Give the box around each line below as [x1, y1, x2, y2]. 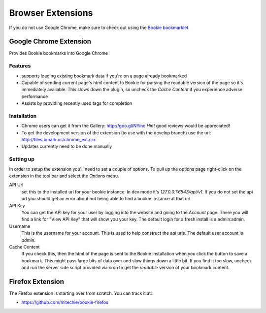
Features [9, 63, 31, 69]
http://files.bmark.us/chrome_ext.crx [21, 137, 96, 143]
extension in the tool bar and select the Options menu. [9, 173, 119, 179]
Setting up [9, 156, 34, 162]
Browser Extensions [9, 7, 93, 18]
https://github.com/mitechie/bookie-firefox [21, 299, 108, 305]
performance [21, 94, 48, 99]
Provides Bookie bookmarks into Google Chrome [9, 50, 108, 56]
